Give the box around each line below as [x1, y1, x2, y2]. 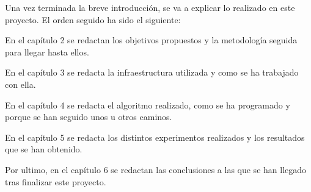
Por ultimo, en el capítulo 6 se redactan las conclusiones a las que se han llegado [5, 163, 307, 176]
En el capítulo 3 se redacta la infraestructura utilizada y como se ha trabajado [5, 66, 299, 79]
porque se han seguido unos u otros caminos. [5, 110, 172, 123]
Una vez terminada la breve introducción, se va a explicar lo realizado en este [5, 1, 295, 13]
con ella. [5, 77, 36, 90]
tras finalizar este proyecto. [5, 175, 106, 188]
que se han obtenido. [5, 143, 82, 155]
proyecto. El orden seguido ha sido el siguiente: [5, 13, 181, 26]
